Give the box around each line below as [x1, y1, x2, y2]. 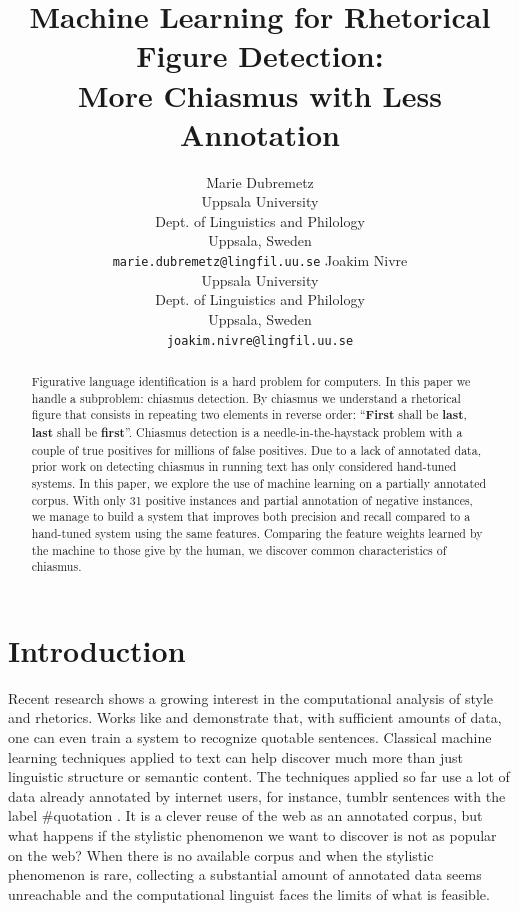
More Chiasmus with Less [77, 74, 443, 115]
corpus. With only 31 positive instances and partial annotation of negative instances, [31, 491, 473, 508]
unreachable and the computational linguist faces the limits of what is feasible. [8, 883, 490, 904]
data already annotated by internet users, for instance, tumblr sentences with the [8, 785, 506, 806]
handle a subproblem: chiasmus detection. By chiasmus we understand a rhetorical [31, 389, 461, 406]
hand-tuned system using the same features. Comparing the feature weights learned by [31, 524, 483, 541]
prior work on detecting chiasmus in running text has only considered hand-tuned [31, 458, 457, 475]
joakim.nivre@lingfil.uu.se [166, 333, 354, 348]
